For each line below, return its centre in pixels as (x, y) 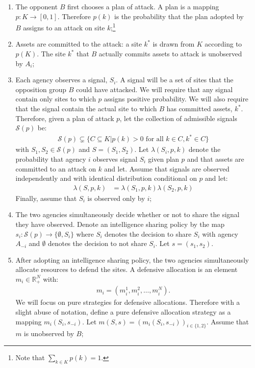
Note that (30, 357)
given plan (164, 159)
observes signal (115, 159)
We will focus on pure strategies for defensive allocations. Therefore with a (127, 302)
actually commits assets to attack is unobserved (170, 54)
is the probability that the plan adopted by (179, 16)
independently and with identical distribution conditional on (106, 178)
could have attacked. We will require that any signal (154, 89)
